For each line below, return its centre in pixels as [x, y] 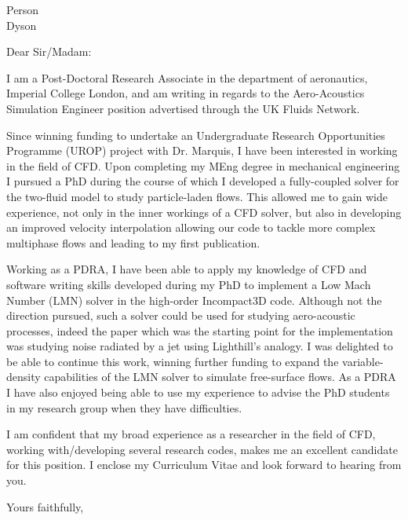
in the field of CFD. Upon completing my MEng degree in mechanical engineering [203, 165]
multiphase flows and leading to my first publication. [133, 242]
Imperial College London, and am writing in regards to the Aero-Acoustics [186, 93]
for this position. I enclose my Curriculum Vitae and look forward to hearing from [204, 465]
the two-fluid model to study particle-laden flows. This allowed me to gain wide [197, 196]
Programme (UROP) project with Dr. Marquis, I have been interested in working [202, 150]
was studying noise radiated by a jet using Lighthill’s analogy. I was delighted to [200, 346]
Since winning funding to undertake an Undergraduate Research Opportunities [196, 135]
